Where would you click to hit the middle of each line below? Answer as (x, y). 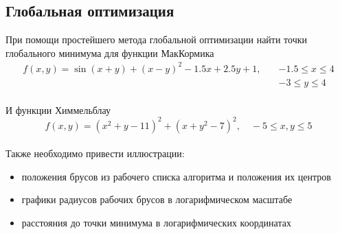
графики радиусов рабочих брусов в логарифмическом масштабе (157, 199)
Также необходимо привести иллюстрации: (95, 153)
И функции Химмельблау (58, 109)
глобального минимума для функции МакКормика (110, 52)
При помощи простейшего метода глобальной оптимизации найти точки (157, 39)
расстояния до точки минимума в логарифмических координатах (156, 223)
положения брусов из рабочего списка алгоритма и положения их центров (176, 176)
